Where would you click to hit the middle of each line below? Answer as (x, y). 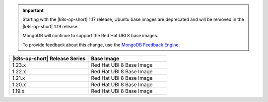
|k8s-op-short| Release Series (49, 58)
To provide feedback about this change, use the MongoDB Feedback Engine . (101, 45)
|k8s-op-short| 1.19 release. (51, 26)
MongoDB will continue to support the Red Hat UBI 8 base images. (91, 36)
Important (33, 10)
